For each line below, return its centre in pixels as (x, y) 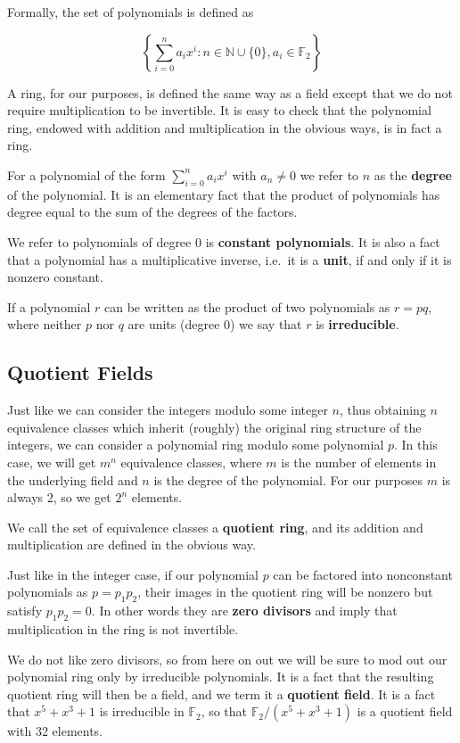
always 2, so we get (59, 497)
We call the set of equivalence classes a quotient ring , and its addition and (215, 527)
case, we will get (52, 462)
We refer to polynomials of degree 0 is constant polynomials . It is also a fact (224, 241)
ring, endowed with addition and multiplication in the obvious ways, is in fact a (225, 127)
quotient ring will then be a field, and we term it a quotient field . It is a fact (222, 693)
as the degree (413, 174)
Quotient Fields (80, 372)
